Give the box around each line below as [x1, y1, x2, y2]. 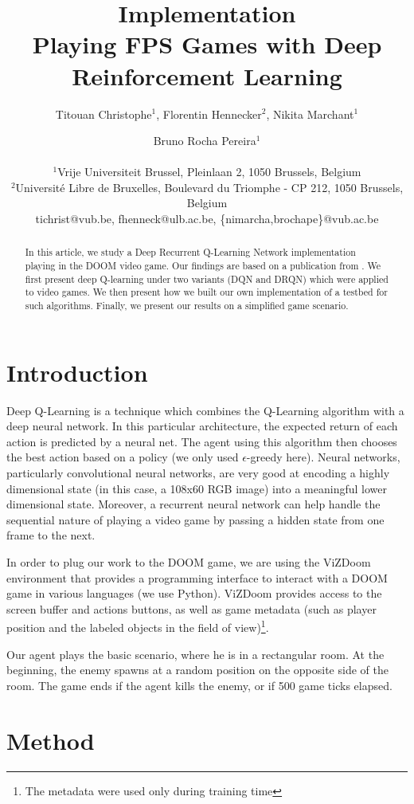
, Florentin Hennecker [156, 105, 262, 122]
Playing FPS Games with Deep [32, 28, 382, 61]
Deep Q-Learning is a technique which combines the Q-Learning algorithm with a [6, 402, 404, 418]
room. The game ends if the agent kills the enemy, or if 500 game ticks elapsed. [6, 677, 393, 693]
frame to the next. [6, 527, 96, 543]
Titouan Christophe [55, 105, 152, 122]
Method [6, 724, 95, 756]
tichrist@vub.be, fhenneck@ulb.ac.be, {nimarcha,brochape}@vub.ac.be [35, 210, 379, 227]
